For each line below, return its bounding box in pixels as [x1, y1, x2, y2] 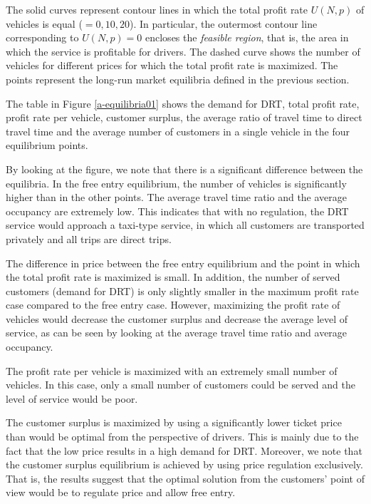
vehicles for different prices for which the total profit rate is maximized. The [6, 58, 338, 73]
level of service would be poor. [6, 391, 138, 406]
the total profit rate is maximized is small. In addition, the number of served [6, 269, 340, 284]
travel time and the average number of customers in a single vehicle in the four [6, 123, 350, 138]
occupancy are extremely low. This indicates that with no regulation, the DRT [6, 203, 349, 218]
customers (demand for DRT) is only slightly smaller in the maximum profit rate [6, 283, 359, 298]
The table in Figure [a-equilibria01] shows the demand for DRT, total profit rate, [6, 96, 360, 110]
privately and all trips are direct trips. [6, 231, 172, 246]
